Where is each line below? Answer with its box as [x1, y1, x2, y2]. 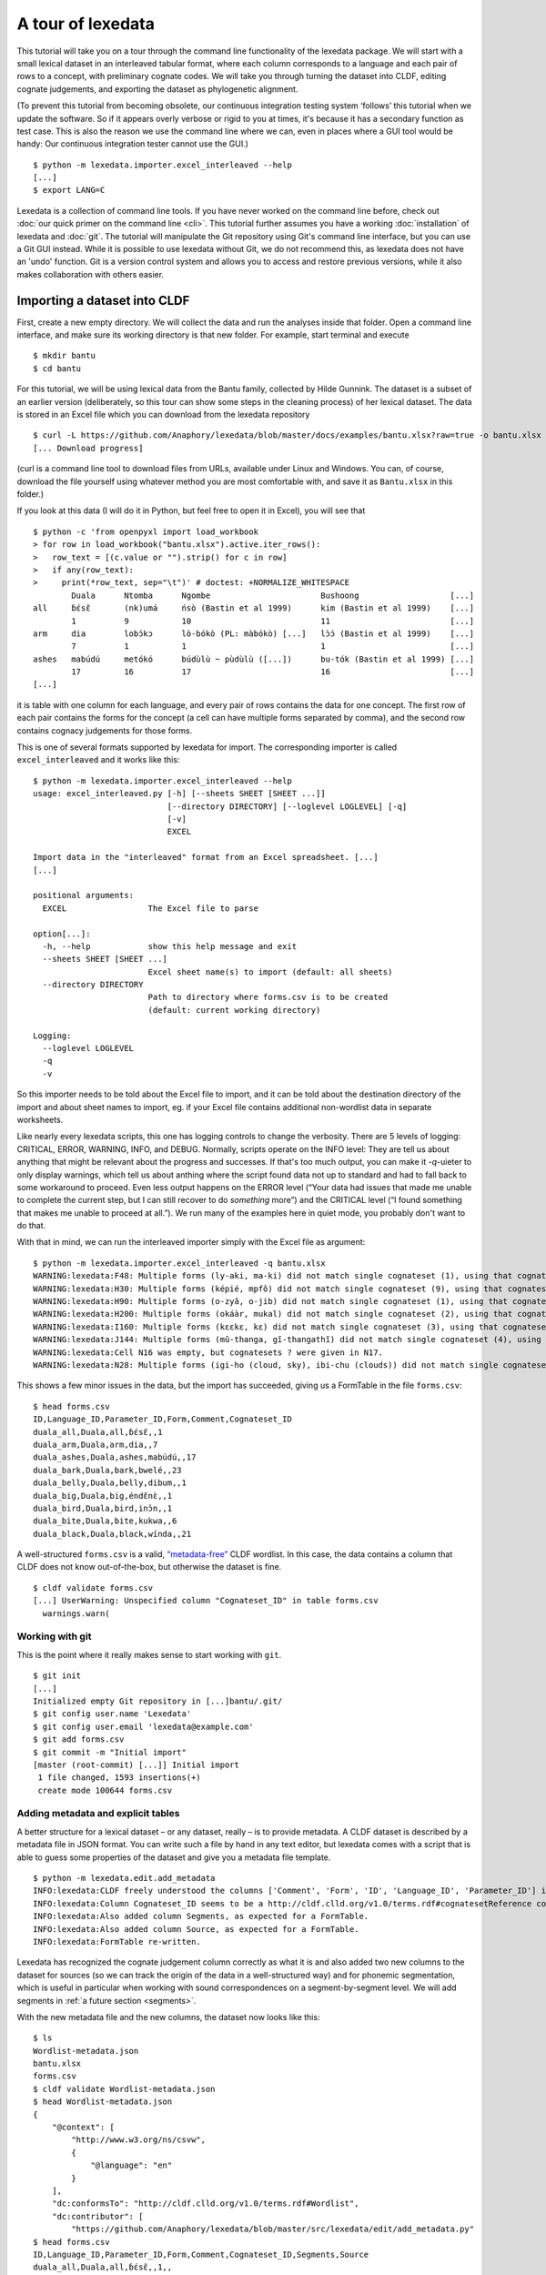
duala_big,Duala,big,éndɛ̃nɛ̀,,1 [33, 1491, 173, 1501]
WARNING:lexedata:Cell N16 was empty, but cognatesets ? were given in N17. [33, 1347, 384, 1358]
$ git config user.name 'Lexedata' [33, 1709, 192, 1719]
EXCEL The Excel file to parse [42, 903, 259, 914]
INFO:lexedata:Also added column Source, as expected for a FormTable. [33, 1924, 359, 1934]
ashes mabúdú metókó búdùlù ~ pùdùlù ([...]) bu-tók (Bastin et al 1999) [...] [33, 653, 475, 664]
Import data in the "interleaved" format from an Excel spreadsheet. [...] [33, 852, 379, 863]
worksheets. [16, 1114, 64, 1125]
